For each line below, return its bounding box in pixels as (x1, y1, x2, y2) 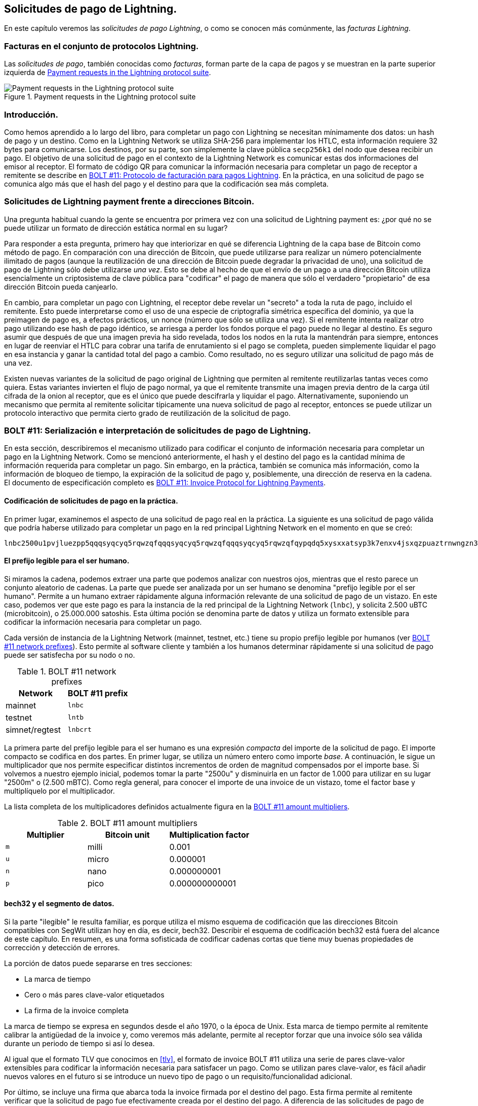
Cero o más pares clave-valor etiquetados (24, 990, 165, 1000)
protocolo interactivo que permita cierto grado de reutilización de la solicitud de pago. (4, 408, 291, 417)
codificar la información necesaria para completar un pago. (4, 617, 202, 626)
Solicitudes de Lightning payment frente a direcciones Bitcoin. (4, 196, 255, 207)
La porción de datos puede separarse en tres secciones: (4, 959, 192, 968)
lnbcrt (67, 726, 92, 734)
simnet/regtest (6, 724, 61, 735)
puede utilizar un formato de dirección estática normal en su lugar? (4, 223, 228, 232)
